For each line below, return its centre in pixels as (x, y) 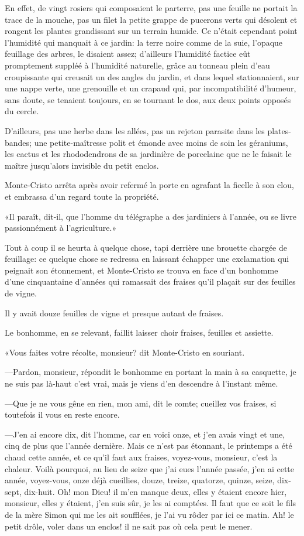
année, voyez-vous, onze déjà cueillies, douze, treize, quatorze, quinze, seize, (140, 480)
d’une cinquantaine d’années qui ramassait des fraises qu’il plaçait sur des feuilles (150, 281)
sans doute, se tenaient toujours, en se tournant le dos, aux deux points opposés (148, 99)
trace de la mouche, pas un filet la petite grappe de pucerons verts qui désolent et (151, 19)
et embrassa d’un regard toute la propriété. (82, 196)
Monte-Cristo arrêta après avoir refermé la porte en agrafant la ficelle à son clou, (149, 185)
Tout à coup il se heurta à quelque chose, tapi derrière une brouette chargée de (146, 247)
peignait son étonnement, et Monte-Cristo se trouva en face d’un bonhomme (141, 270)
